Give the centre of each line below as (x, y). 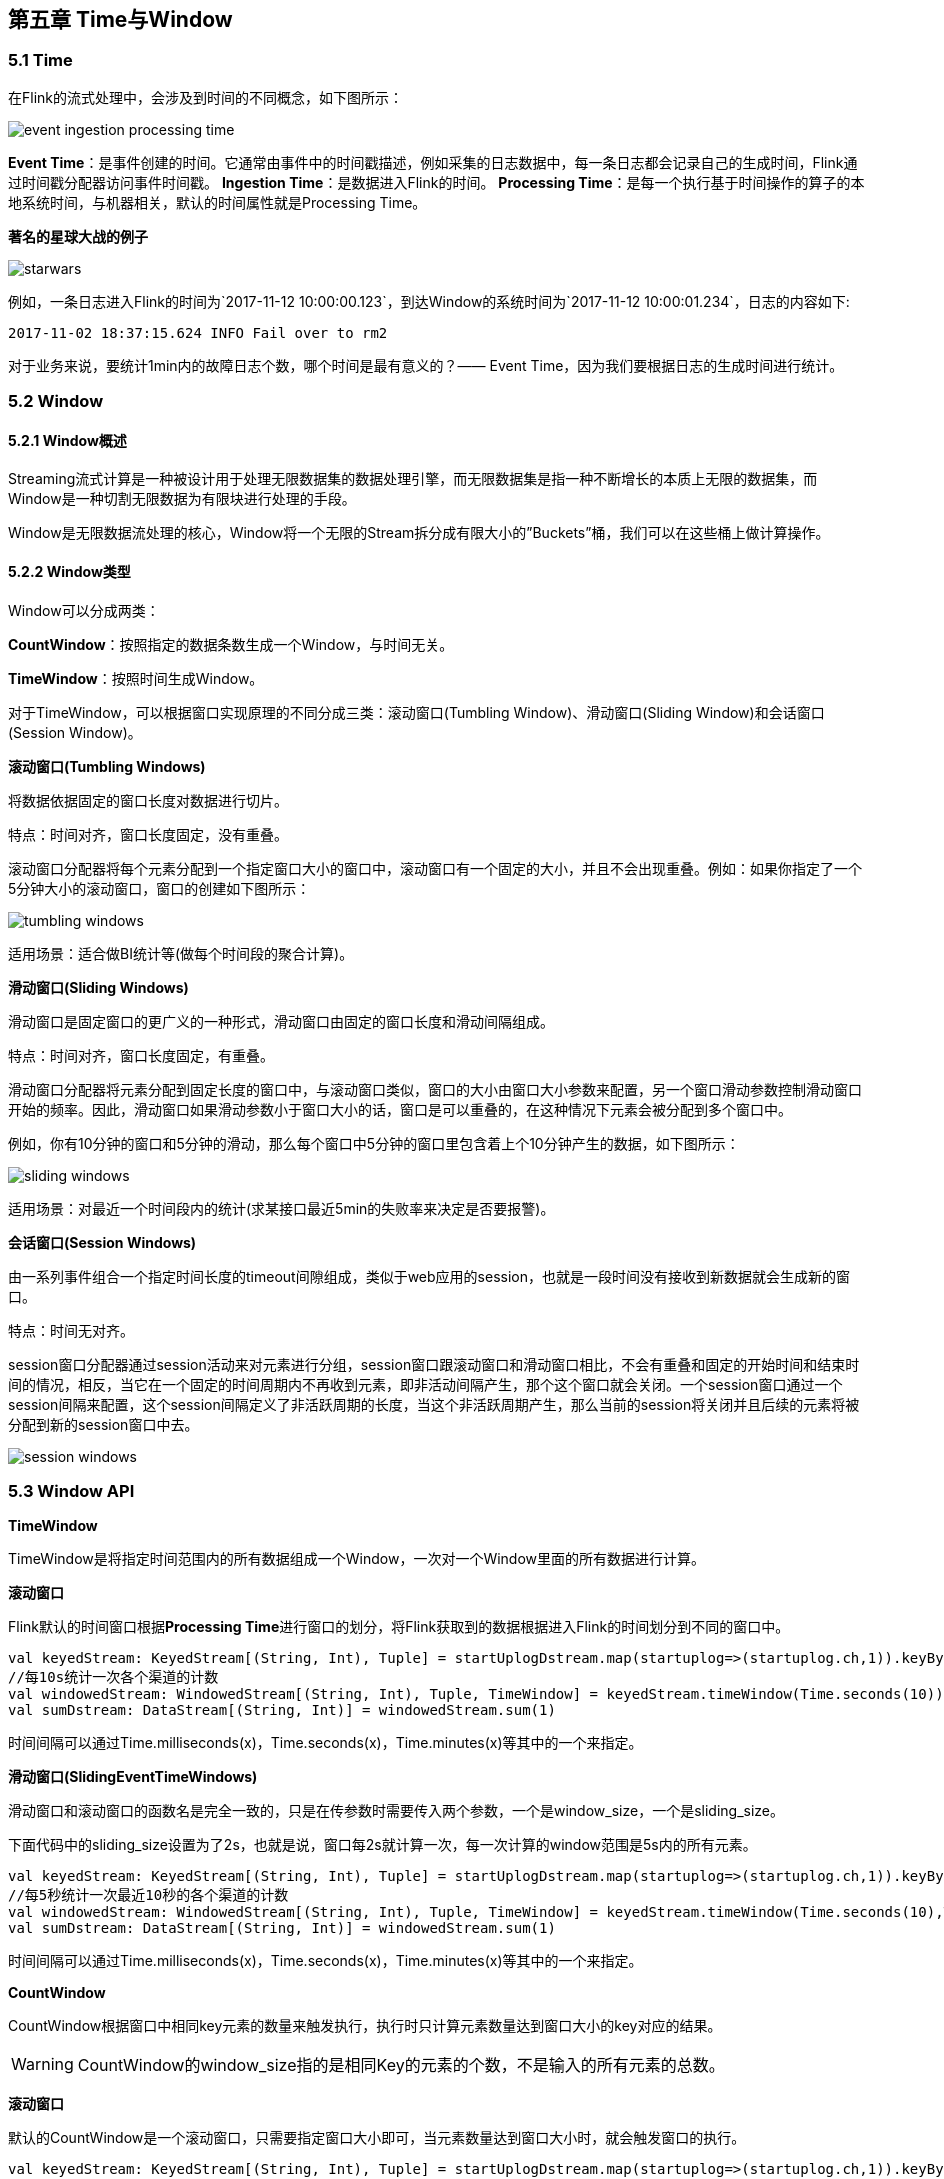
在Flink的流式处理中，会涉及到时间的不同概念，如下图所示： (205, 97)
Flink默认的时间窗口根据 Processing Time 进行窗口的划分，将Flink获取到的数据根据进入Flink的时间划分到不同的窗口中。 (399, 1627)
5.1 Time (40, 60)
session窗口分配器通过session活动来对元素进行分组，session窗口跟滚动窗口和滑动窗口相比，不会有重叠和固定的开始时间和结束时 (434, 1364)
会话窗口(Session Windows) (102, 1242)
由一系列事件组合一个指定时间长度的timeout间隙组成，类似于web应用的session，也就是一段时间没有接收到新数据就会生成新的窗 (429, 1276)
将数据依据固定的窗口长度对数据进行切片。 (148, 800)
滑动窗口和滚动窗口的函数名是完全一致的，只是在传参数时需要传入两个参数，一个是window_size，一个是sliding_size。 (396, 1811)
